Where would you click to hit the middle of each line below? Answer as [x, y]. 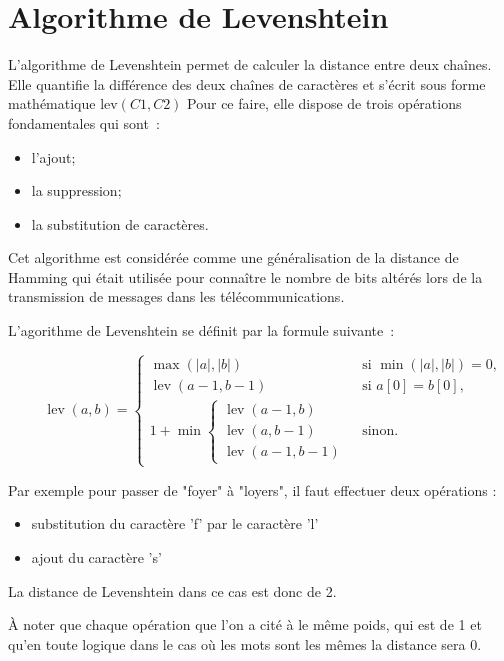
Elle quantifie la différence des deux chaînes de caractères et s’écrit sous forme [247, 83]
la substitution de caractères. [120, 223]
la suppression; [76, 190]
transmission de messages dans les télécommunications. [176, 296]
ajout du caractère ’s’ [96, 557]
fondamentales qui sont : [84, 122]
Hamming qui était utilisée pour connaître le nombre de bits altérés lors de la [245, 276]
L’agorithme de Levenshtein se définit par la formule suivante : [201, 330]
